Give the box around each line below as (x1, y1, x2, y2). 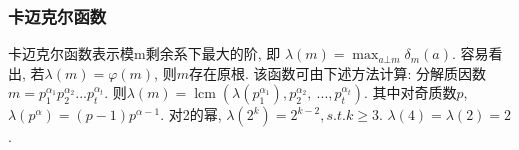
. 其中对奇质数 (363, 82, 457, 103)
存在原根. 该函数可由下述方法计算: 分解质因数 (188, 62, 487, 83)
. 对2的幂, (160, 104, 222, 125)
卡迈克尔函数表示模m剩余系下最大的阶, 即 (8, 43, 281, 64)
